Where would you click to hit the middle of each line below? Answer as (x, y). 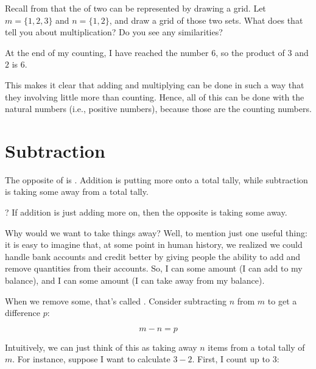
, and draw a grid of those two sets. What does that (206, 20)
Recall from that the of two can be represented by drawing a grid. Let (135, 8)
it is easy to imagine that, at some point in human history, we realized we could (154, 244)
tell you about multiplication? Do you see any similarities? (114, 32)
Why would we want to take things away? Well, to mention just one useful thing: (156, 232)
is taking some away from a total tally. (77, 192)
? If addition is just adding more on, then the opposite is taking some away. (146, 212)
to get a (282, 300)
